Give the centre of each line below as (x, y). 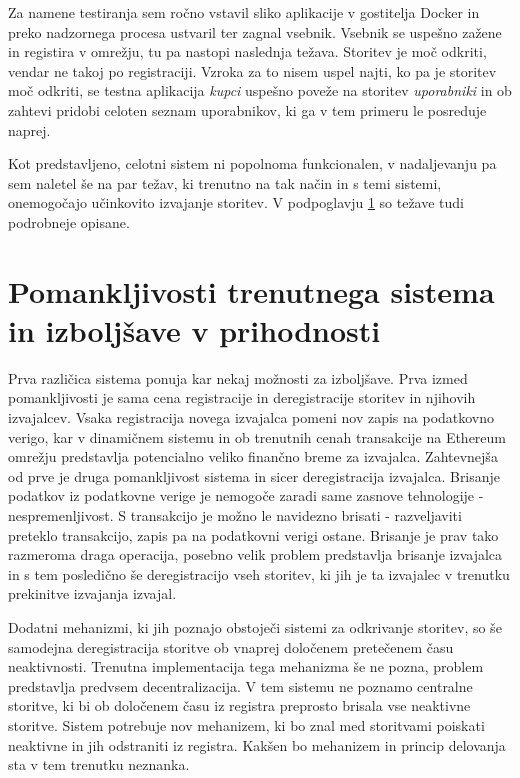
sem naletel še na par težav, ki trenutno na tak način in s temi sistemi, (225, 182)
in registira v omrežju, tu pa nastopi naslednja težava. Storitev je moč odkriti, (247, 51)
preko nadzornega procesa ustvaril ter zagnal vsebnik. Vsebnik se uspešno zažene (255, 31)
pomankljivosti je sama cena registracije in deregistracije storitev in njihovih (242, 397)
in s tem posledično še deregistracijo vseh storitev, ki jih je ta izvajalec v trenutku (259, 573)
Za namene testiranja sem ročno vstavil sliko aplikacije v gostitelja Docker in (244, 12)
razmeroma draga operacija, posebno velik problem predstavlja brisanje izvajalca (255, 554)
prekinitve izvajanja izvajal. (92, 593)
